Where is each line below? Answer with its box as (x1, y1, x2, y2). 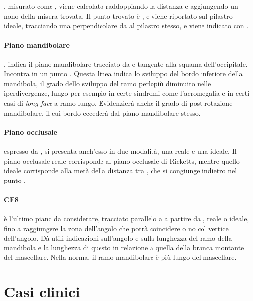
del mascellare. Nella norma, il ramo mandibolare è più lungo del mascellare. (4, 252, 237, 262)
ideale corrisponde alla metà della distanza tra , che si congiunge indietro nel (4, 165, 237, 176)
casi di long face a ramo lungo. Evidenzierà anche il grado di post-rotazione (4, 97, 233, 108)
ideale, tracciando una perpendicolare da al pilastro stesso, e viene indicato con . (4, 20, 249, 31)
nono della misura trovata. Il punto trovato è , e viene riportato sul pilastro (4, 10, 233, 21)
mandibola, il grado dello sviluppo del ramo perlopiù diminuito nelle (4, 78, 211, 88)
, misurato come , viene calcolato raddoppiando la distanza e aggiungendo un (4, 1, 238, 11)
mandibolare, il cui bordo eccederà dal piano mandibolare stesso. (4, 107, 201, 118)
